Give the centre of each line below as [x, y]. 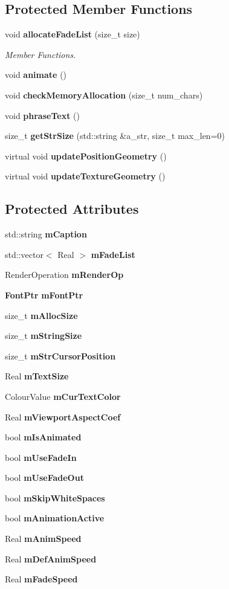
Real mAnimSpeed [43, 539]
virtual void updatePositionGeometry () [86, 156]
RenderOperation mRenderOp [64, 275]
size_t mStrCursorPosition [60, 356]
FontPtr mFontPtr [44, 294]
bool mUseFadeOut [44, 478]
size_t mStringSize [44, 336]
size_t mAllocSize [41, 315]
